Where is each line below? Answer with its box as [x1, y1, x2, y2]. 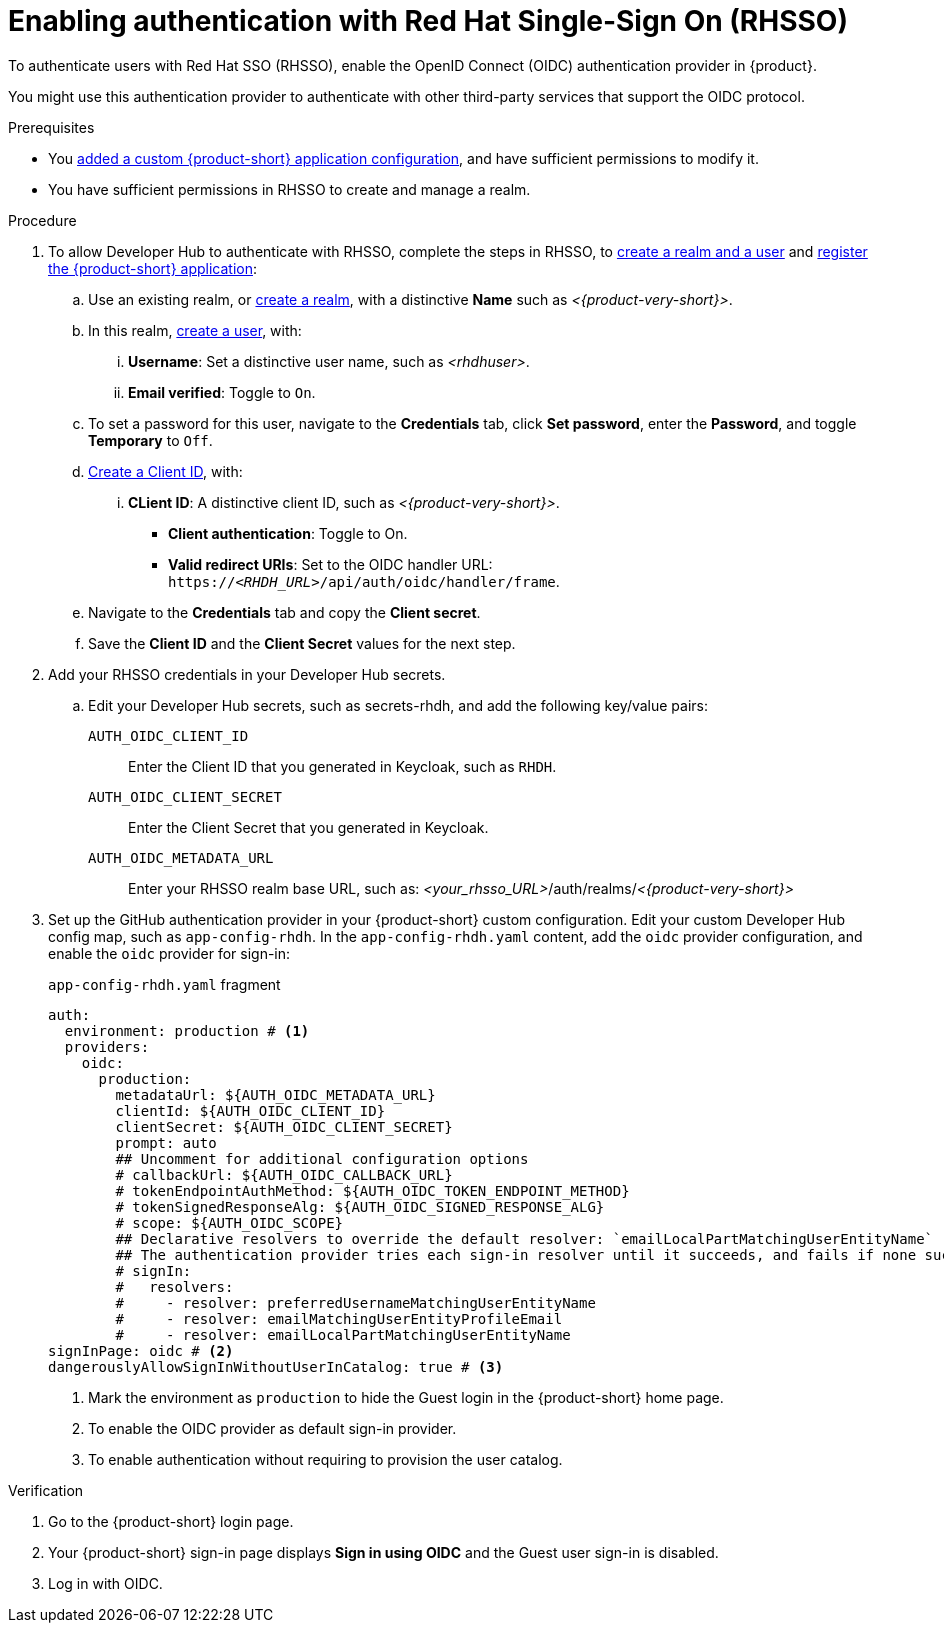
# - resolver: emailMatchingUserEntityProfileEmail [115, 1310, 563, 1327]
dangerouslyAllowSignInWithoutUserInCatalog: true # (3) [48, 1358, 504, 1375]
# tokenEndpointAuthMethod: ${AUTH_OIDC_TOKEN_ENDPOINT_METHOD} [115, 1182, 630, 1199]
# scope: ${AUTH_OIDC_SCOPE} [115, 1214, 344, 1231]
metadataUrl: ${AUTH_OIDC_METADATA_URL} [115, 1086, 436, 1103]
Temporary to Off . [88, 431, 213, 449]
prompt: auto [115, 1134, 217, 1151]
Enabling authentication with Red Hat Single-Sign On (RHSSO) [8, 4, 848, 38]
